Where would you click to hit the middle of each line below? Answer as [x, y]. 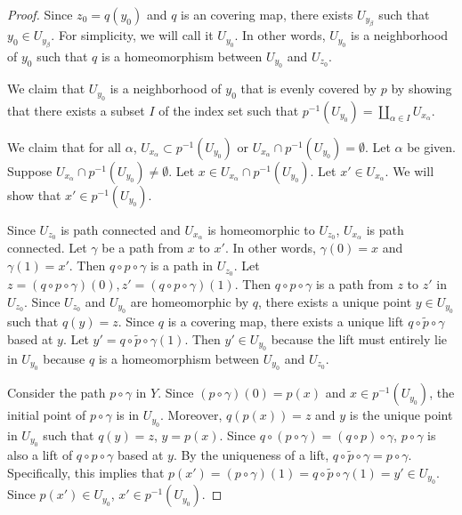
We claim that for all [64, 146]
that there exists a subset [76, 110]
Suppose [30, 170]
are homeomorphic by [190, 301]
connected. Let [47, 248]
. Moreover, [191, 415]
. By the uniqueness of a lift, [251, 455]
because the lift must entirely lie [359, 338]
